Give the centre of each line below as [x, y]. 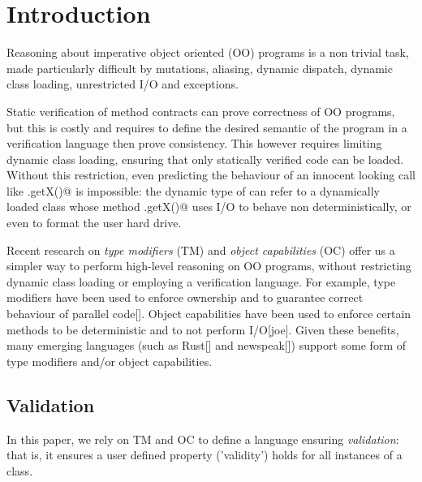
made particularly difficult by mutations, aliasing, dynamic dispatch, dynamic [200, 68]
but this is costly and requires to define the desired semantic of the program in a [207, 127]
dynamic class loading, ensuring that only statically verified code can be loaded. [205, 159]
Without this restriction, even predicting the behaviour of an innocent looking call [211, 175]
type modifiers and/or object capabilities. [110, 361]
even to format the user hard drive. [94, 223]
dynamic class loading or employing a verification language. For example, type [201, 281]
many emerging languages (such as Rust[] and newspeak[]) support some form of [206, 345]
